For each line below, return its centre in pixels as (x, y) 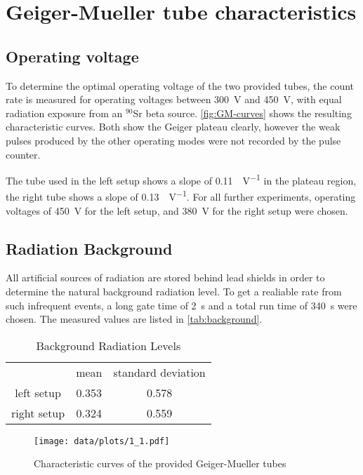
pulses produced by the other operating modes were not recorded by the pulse (173, 140)
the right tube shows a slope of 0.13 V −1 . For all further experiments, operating (181, 196)
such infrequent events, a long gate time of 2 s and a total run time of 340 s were (181, 305)
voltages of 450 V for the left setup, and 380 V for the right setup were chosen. (177, 210)
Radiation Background (89, 248)
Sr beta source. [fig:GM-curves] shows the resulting (242, 113)
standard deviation (159, 372)
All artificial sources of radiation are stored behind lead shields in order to (165, 277)
